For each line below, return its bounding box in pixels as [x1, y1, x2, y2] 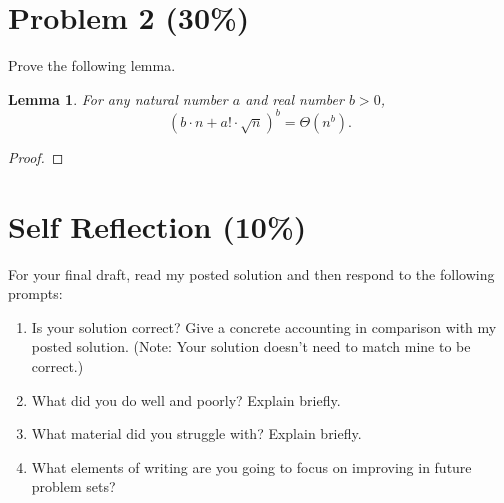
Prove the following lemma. [8, 55, 176, 76]
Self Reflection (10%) [8, 205, 307, 246]
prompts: [8, 283, 63, 304]
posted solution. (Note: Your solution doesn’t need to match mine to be [31, 336, 471, 357]
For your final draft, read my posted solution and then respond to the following [8, 263, 495, 284]
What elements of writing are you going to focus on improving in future [31, 456, 472, 477]
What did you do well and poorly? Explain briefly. [31, 389, 341, 410]
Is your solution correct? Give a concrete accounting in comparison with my [31, 316, 497, 337]
